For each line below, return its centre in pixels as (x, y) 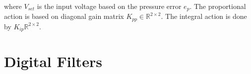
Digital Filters (53, 61)
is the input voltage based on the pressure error (109, 6)
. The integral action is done (204, 16)
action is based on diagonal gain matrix (64, 16)
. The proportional (218, 6)
